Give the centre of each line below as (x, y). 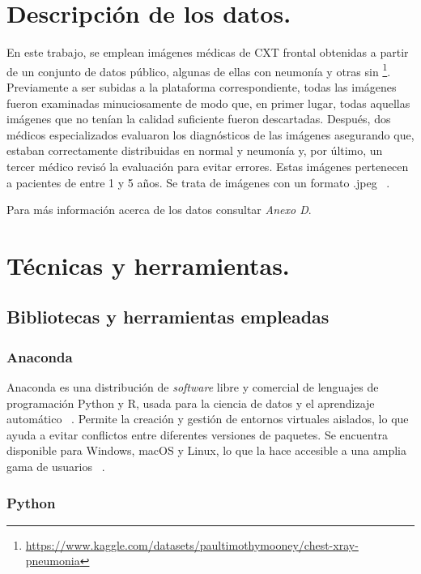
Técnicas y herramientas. (148, 265)
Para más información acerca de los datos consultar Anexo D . (159, 210)
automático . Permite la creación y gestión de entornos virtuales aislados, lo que (208, 419)
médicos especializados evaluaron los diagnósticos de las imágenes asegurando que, (210, 134)
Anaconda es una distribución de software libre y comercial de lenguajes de (193, 387)
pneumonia (53, 561)
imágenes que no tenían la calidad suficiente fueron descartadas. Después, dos (199, 119)
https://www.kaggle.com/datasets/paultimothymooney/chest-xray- (192, 544)
